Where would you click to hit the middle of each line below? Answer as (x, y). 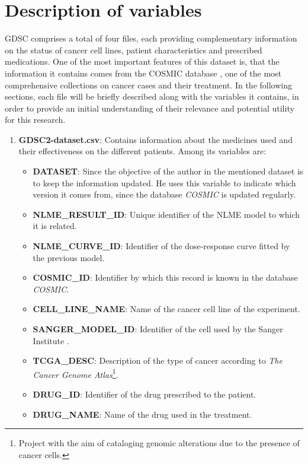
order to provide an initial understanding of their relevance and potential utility (150, 108)
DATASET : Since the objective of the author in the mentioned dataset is (168, 171)
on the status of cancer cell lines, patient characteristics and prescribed (134, 50)
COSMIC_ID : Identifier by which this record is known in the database (165, 277)
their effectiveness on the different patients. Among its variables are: (142, 151)
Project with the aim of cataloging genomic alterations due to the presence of (159, 443)
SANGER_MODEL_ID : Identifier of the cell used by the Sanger (158, 329)
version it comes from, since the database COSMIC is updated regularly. (164, 194)
